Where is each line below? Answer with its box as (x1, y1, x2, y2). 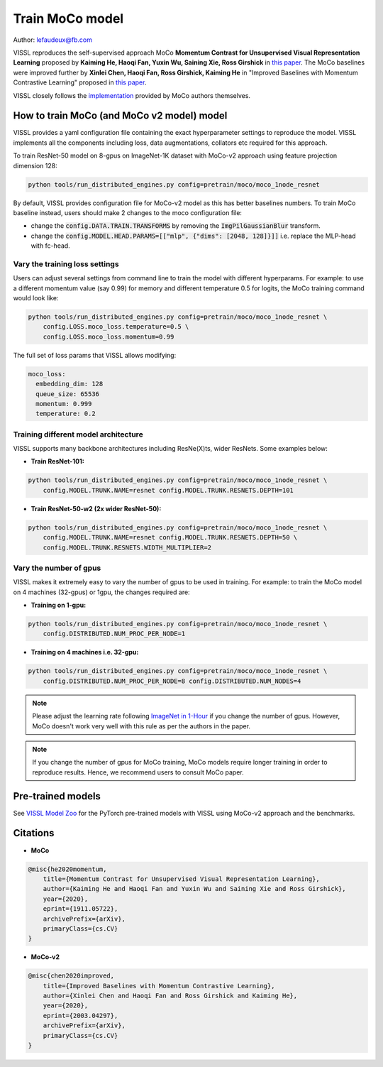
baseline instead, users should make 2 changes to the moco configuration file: (13, 208, 243, 217)
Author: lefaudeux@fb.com (13, 35, 92, 44)
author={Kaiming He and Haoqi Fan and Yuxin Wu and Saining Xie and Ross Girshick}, (43, 885, 347, 893)
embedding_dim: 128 (35, 380, 104, 388)
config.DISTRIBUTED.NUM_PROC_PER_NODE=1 (43, 630, 186, 638)
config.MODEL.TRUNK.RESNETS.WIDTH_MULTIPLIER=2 (43, 543, 212, 552)
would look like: (13, 294, 59, 302)
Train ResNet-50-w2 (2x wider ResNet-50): (30, 504, 162, 513)
